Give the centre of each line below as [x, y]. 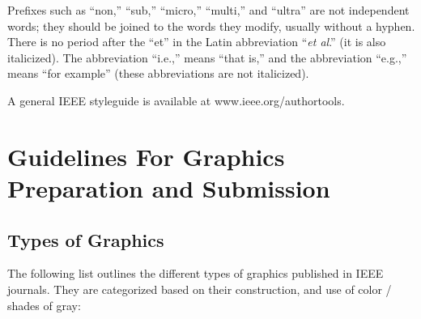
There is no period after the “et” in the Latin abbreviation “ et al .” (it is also [197, 42]
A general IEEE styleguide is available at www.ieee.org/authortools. [176, 100]
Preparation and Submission [169, 187]
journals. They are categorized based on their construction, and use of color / [200, 289]
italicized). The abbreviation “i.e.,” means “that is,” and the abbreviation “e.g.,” [207, 57]
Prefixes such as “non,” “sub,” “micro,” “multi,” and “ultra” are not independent [208, 10]
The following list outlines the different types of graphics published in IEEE [196, 273]
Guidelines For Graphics [146, 156]
